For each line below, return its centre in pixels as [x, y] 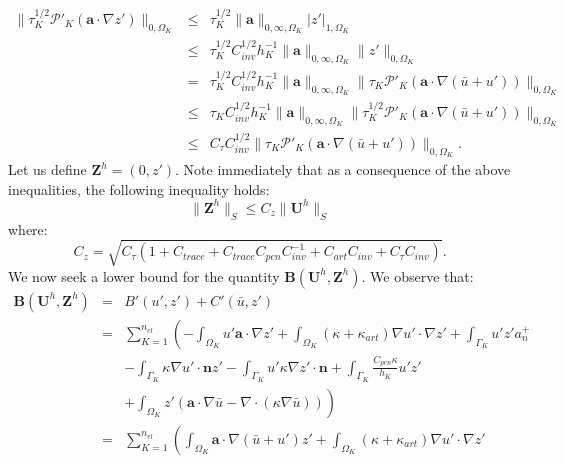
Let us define [47, 169]
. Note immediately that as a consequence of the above [343, 169]
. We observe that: [417, 275]
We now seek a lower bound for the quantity [144, 275]
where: [28, 228]
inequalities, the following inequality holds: [139, 188]
